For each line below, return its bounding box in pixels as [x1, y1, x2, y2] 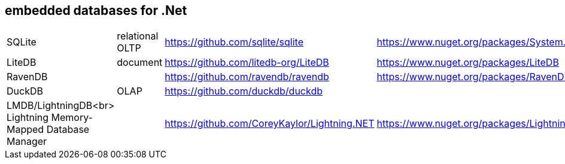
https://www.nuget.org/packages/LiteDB [376, 56, 559, 69]
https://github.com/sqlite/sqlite [165, 36, 303, 48]
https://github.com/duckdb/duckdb [165, 85, 323, 98]
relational [117, 30, 159, 42]
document [117, 56, 163, 69]
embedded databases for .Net [5, 3, 187, 18]
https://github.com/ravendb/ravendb [165, 71, 329, 83]
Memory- [51, 111, 93, 124]
